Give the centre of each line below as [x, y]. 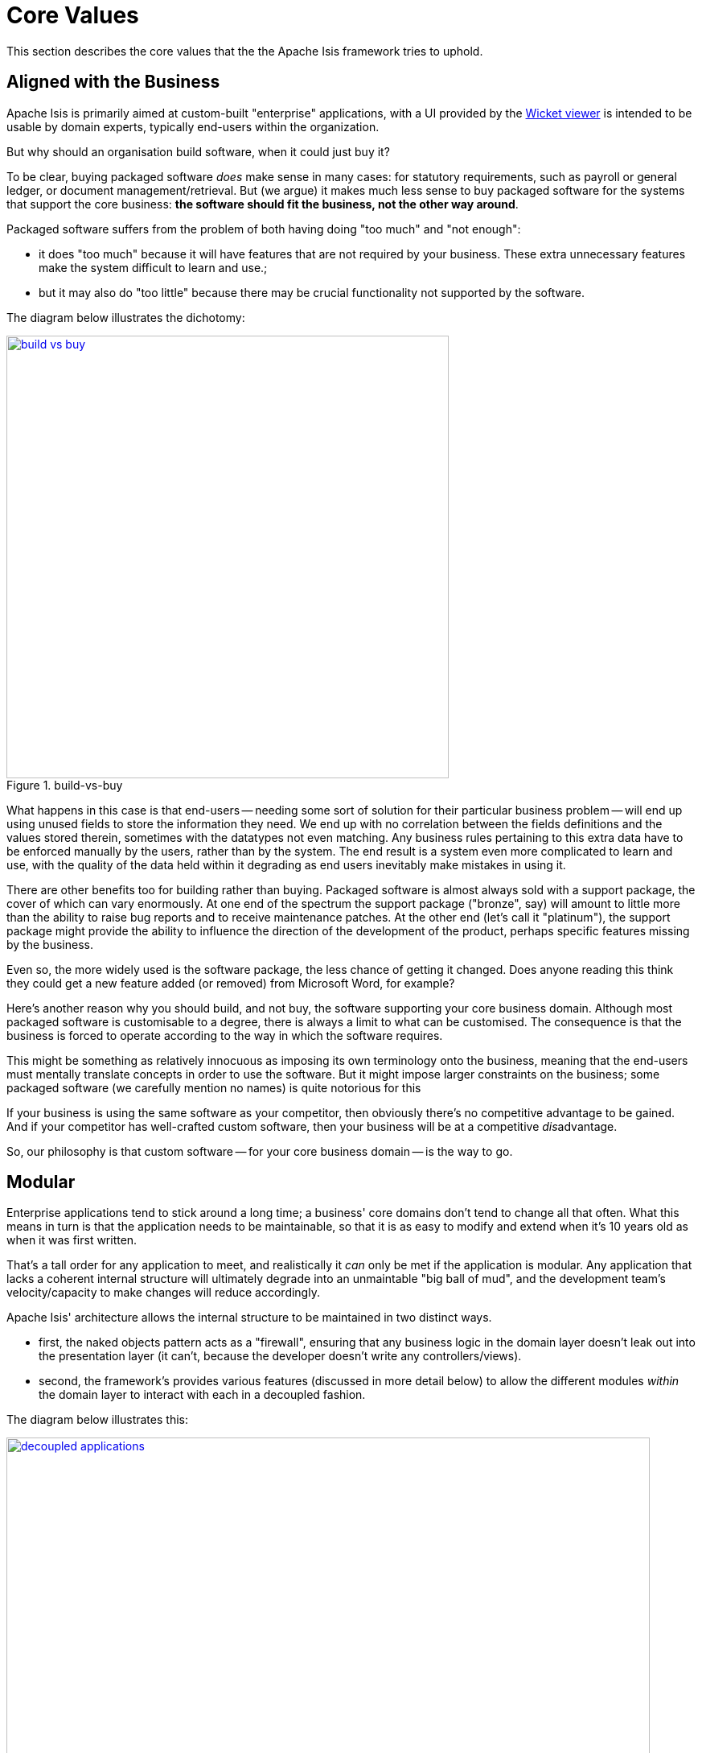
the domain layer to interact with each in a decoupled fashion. [202, 1395]
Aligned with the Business [113, 82]
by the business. [50, 944]
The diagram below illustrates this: [97, 1420]
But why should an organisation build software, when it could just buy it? [198, 151]
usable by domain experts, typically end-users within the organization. [193, 126]
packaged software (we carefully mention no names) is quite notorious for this [214, 1087]
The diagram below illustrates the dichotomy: [126, 317]
